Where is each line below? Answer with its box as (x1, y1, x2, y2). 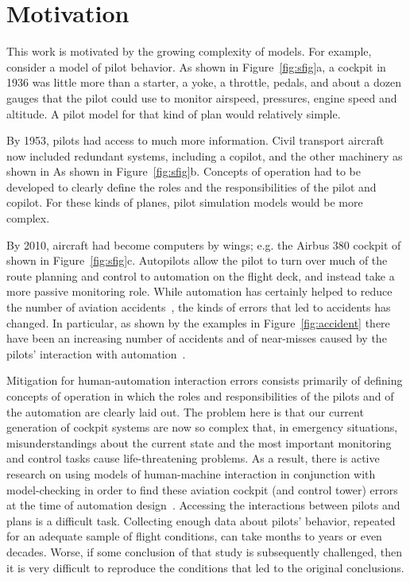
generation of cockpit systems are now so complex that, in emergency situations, (6, 419, 398, 436)
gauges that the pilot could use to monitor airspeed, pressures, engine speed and (6, 89, 397, 106)
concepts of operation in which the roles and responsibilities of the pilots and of (6, 388, 394, 404)
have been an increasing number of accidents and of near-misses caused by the (6, 330, 387, 347)
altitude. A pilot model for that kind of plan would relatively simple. (6, 105, 341, 122)
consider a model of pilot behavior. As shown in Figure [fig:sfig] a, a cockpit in (6, 58, 386, 75)
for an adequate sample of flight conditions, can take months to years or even (6, 528, 382, 544)
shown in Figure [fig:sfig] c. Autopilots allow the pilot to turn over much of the (6, 252, 388, 269)
